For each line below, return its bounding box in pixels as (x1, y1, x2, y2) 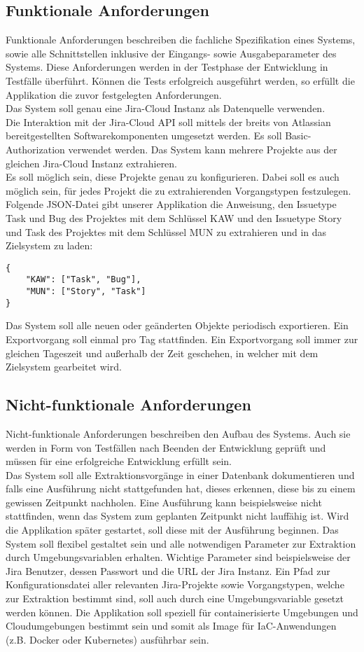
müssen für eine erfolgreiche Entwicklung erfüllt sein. (6, 454, 232, 469)
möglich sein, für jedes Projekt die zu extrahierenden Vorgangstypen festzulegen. (6, 183, 351, 197)
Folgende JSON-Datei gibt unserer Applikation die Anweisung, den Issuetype (6, 197, 337, 211)
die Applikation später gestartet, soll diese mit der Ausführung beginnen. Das (6, 522, 339, 537)
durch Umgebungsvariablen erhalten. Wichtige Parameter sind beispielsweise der (6, 550, 351, 564)
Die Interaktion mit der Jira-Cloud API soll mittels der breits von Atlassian (6, 114, 331, 129)
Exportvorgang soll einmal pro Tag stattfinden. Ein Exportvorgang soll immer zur (6, 331, 358, 346)
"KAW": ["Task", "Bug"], (25, 275, 141, 285)
